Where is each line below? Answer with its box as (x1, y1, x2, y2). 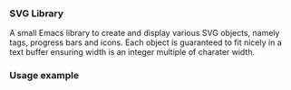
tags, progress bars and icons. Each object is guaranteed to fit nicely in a (9, 37, 283, 48)
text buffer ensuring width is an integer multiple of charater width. (9, 47, 256, 58)
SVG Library (9, 7, 64, 20)
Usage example (9, 69, 80, 82)
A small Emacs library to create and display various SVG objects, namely (9, 28, 280, 39)
